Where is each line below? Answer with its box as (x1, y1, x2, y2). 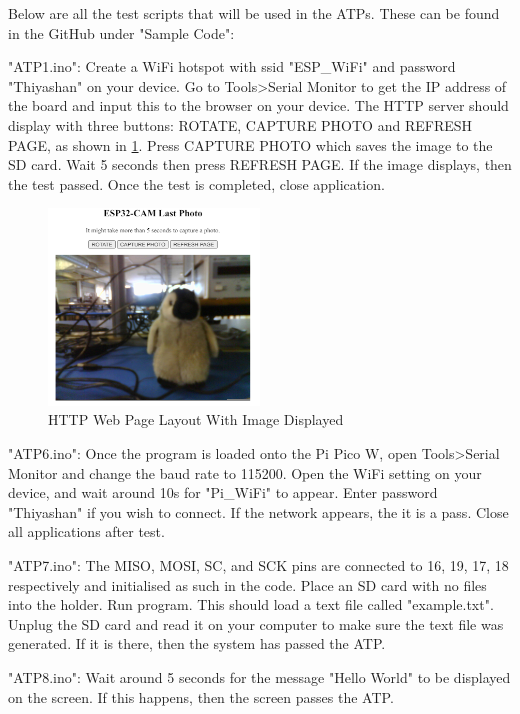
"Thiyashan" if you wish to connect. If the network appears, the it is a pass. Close (8, 501, 509, 522)
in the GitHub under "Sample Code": (8, 22, 235, 43)
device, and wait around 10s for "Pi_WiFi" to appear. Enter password (8, 482, 438, 503)
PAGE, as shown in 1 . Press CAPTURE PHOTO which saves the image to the (8, 134, 493, 155)
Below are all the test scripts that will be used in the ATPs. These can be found (8, 3, 500, 23)
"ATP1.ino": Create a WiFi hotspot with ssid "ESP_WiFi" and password (8, 56, 456, 77)
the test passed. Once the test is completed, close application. (8, 173, 385, 194)
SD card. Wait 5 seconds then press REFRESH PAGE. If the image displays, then (8, 154, 512, 175)
